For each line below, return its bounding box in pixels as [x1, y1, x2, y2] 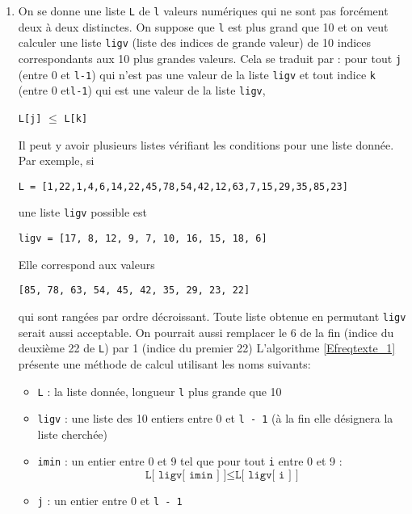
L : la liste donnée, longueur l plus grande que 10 [37, 382, 282, 399]
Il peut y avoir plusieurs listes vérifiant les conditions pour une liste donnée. [18, 136, 394, 153]
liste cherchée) [37, 425, 108, 442]
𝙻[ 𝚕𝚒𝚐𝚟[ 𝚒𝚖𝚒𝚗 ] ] [145, 470, 227, 482]
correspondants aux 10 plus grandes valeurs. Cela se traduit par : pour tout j [18, 49, 402, 66]
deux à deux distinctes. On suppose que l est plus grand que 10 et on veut [18, 18, 389, 35]
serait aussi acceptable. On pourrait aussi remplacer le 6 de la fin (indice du [18, 323, 394, 340]
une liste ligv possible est [18, 204, 148, 221]
